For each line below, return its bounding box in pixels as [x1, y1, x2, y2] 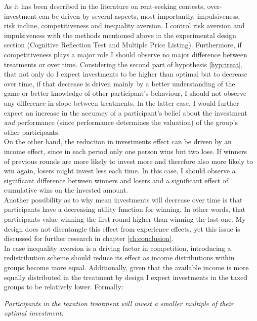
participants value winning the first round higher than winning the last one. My [4, 214, 246, 224]
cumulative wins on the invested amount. [4, 185, 128, 195]
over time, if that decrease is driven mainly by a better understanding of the [4, 78, 235, 88]
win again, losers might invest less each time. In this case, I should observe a [4, 165, 236, 176]
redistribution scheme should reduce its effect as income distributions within [4, 252, 235, 263]
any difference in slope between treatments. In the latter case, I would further [4, 97, 239, 108]
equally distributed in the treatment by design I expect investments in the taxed [4, 272, 248, 282]
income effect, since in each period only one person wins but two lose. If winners [4, 146, 247, 156]
